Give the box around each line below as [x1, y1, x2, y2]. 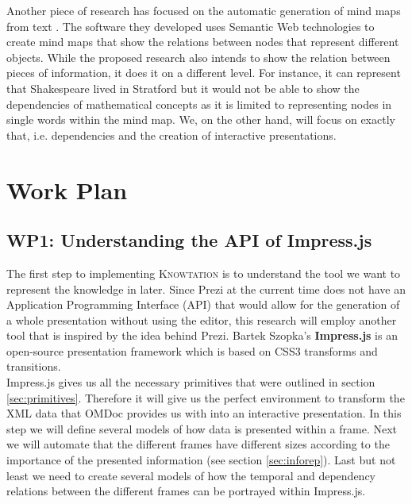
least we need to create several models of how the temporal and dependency [6, 467, 376, 483]
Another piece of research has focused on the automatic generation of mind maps [6, 2, 401, 18]
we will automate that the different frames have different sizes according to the [6, 436, 390, 452]
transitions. [6, 358, 61, 375]
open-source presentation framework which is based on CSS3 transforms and [6, 342, 378, 359]
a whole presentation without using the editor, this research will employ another [6, 311, 397, 328]
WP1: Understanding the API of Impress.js [6, 228, 372, 252]
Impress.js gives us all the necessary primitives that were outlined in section [6, 374, 375, 391]
